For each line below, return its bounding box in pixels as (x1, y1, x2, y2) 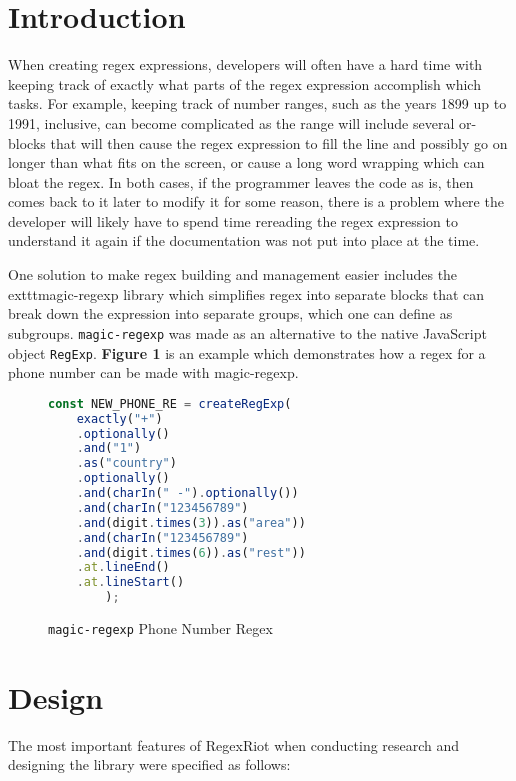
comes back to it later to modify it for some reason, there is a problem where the (8, 191, 504, 212)
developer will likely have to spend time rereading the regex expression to (8, 210, 458, 231)
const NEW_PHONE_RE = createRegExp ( (48, 396, 292, 411)
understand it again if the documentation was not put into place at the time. (8, 230, 480, 251)
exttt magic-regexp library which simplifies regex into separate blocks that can (8, 283, 485, 304)
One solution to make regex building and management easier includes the (8, 264, 458, 285)
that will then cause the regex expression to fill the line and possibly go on (50, 132, 508, 153)
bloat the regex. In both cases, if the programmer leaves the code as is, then (8, 171, 474, 192)
